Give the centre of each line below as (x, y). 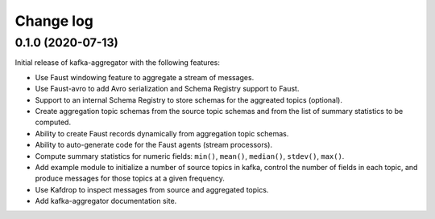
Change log (54, 21)
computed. (53, 122)
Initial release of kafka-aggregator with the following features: (118, 63)
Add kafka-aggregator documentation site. (106, 201)
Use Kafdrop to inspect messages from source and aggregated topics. (152, 189)
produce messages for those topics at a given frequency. (130, 178)
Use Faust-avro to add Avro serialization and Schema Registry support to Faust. (167, 89)
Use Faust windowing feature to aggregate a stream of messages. (145, 77)
